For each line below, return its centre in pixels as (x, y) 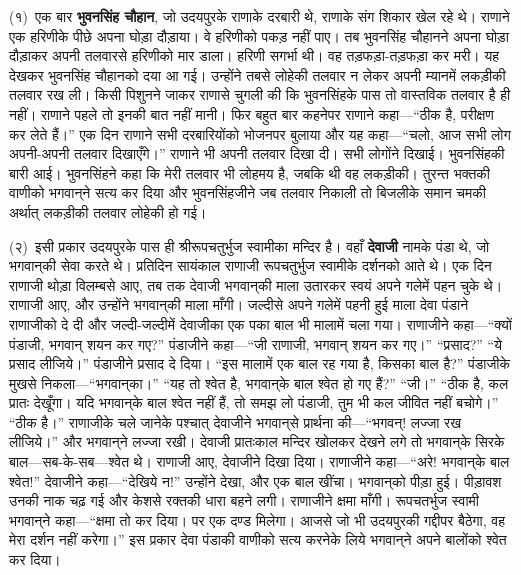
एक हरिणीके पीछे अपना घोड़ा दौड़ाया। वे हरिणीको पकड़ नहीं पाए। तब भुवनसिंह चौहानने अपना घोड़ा (259, 35)
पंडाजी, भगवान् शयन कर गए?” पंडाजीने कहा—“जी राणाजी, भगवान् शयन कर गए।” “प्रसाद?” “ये (255, 343)
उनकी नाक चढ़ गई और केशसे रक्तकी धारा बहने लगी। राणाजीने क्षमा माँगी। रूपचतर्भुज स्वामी (244, 500)
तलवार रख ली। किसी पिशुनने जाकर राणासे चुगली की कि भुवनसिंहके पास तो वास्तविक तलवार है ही (260, 94)
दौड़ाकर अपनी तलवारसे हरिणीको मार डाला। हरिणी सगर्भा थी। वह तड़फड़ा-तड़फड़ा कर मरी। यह (254, 55)
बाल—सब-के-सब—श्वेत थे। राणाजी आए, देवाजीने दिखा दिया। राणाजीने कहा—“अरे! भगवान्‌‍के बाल (259, 461)
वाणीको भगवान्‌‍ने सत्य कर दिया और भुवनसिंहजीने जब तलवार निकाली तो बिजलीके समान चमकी (247, 192)
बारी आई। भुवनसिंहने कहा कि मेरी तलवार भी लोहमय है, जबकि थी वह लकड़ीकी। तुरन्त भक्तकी (249, 172)
